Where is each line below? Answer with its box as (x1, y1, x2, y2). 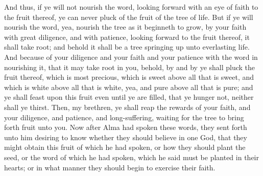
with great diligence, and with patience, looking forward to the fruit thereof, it (4, 31, 250, 42)
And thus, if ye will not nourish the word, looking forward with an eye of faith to (4, 2, 258, 12)
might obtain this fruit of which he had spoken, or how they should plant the (4, 142, 246, 152)
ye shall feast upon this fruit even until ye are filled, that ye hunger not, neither (4, 92, 254, 102)
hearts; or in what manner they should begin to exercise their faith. (4, 162, 216, 172)
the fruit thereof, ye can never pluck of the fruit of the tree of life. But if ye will (4, 11, 253, 22)
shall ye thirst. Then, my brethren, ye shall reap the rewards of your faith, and (4, 101, 251, 112)
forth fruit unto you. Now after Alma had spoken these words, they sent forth (4, 122, 247, 133)
